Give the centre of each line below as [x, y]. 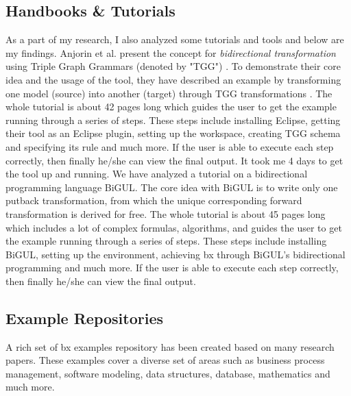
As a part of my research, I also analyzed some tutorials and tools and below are [175, 39]
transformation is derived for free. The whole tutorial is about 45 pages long [166, 213]
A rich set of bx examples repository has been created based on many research [170, 346]
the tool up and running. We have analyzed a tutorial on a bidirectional [157, 174]
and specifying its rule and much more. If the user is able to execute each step [170, 146]
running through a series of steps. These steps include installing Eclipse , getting [173, 120]
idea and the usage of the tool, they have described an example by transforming [173, 79]
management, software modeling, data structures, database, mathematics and [168, 373]
